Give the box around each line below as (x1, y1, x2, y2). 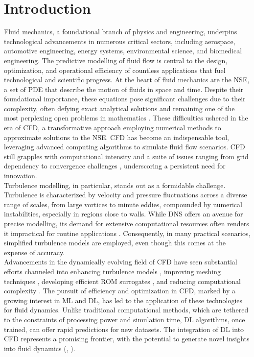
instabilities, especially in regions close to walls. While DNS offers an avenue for (4, 209, 243, 219)
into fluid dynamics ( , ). (4, 343, 75, 353)
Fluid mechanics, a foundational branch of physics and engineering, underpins (4, 26, 237, 37)
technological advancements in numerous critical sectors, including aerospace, (4, 36, 235, 46)
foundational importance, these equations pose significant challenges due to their (4, 94, 246, 104)
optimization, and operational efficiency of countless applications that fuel (4, 65, 226, 75)
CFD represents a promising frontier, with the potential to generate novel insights (4, 333, 250, 344)
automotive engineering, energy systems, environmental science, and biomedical (4, 46, 242, 56)
